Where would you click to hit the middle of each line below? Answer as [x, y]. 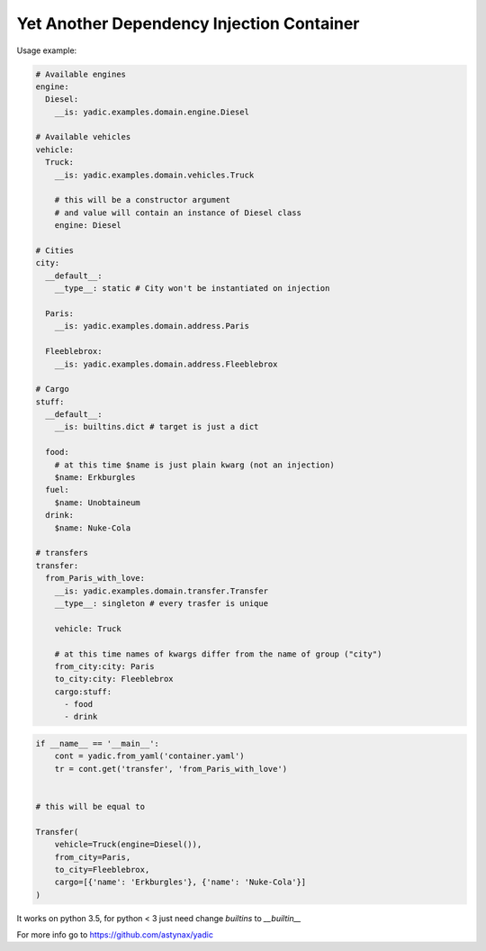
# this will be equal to [90, 806]
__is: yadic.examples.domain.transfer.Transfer [162, 591]
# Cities [55, 251]
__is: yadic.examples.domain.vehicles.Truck [154, 175]
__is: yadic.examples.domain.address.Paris [152, 326]
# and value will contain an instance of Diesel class [178, 213]
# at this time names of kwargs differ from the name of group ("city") [218, 654]
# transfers [62, 553]
